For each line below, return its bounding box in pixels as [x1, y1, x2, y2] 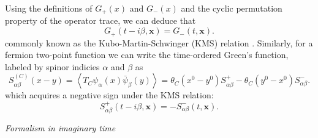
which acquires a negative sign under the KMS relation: [5, 89, 214, 101]
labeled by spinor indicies [5, 60, 100, 73]
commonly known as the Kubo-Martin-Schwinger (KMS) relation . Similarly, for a [5, 36, 313, 49]
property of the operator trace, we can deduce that [5, 14, 196, 27]
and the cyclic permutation [181, 2, 282, 14]
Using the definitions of [5, 2, 93, 14]
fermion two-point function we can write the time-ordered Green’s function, [5, 48, 289, 61]
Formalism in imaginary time [5, 122, 116, 134]
